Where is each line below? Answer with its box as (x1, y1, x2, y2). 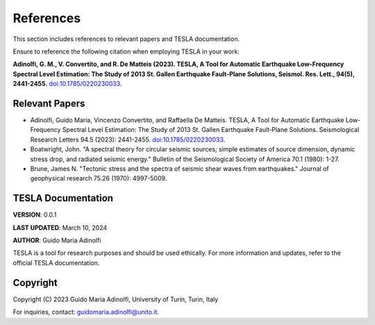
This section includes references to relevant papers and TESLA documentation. (12, 35, 240, 43)
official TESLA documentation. (12, 258, 100, 267)
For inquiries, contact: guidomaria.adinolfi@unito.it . (12, 308, 160, 316)
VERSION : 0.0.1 (12, 210, 57, 219)
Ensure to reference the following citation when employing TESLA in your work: (12, 47, 240, 56)
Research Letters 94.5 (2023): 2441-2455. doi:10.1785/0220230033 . (30, 135, 226, 144)
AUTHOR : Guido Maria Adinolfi (12, 236, 101, 244)
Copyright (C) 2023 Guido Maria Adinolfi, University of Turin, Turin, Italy (12, 295, 219, 303)
